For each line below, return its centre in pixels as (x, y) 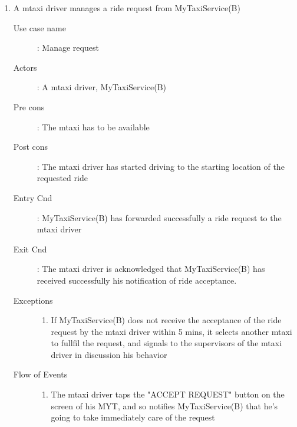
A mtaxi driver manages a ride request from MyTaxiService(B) (127, 8)
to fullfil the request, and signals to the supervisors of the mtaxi (166, 343)
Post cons (31, 147)
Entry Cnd (33, 197)
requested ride (62, 178)
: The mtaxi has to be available (93, 127)
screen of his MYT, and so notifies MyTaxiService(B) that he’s (164, 405)
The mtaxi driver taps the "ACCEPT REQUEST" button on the (168, 394)
